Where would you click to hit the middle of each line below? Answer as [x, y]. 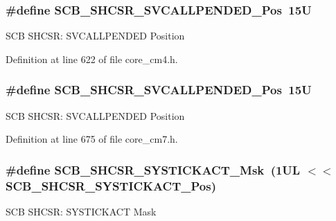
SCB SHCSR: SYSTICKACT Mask [81, 211]
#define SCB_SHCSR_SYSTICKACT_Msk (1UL [153, 169]
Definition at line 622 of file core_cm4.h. [92, 59]
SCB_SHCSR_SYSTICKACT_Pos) [111, 185]
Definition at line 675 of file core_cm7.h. [92, 139]
